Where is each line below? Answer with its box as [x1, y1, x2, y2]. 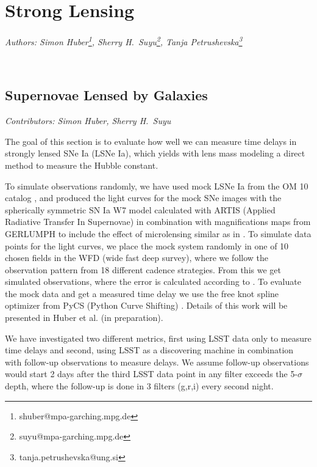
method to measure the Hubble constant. [5, 158, 158, 171]
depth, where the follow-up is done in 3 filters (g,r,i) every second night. [5, 380, 274, 392]
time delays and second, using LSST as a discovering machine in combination [5, 344, 294, 356]
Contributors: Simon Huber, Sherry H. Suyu [5, 114, 171, 127]
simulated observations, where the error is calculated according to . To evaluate [5, 275, 301, 288]
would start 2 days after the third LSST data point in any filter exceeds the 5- [5, 367, 298, 380]
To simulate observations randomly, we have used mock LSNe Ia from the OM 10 [5, 179, 308, 192]
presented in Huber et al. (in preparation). [5, 311, 163, 324]
